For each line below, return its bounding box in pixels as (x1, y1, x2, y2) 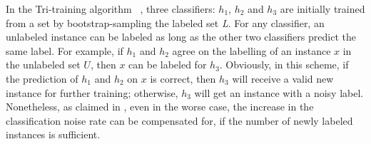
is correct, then (150, 71, 216, 86)
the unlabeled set (6, 57, 81, 72)
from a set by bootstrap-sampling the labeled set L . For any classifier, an (6, 15, 325, 30)
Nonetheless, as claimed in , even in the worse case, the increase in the (6, 99, 314, 114)
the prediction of (6, 71, 78, 86)
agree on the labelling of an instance (172, 43, 331, 58)
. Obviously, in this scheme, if (219, 57, 349, 72)
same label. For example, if (6, 43, 123, 58)
